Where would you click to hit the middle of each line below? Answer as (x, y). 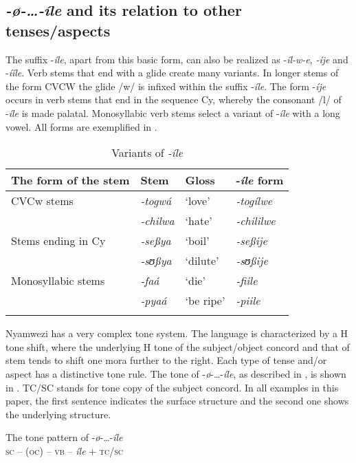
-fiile (247, 281)
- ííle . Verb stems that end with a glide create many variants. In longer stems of (172, 73)
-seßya (156, 241)
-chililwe (256, 221)
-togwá (156, 201)
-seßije (252, 241)
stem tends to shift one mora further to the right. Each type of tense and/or (166, 360)
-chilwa (157, 221)
